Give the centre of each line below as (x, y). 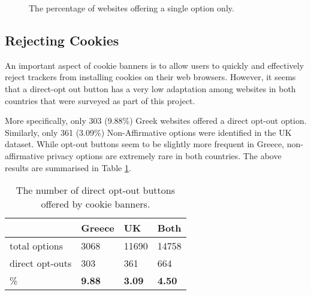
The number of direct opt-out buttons (95, 190)
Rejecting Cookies (62, 40)
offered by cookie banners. (96, 204)
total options (36, 246)
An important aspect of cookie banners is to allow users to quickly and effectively (155, 65)
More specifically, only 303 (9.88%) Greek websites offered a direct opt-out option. (156, 121)
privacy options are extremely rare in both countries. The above (164, 155)
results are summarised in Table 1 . (68, 167)
